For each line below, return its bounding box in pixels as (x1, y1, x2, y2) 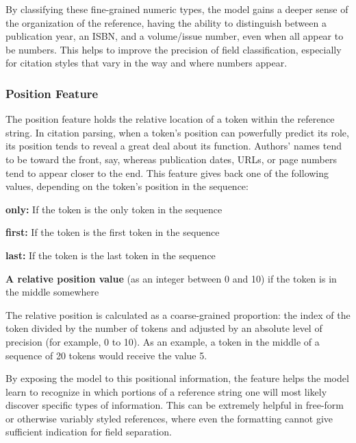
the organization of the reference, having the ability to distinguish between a (5, 15, 327, 29)
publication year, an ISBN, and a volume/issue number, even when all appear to (5, 29, 344, 43)
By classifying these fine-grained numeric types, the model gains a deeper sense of (5, 2, 348, 16)
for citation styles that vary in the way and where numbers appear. (5, 56, 288, 70)
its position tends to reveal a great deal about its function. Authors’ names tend (5, 139, 342, 153)
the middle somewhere (5, 285, 99, 299)
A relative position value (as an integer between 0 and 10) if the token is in (5, 271, 337, 285)
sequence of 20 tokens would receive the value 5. (5, 348, 207, 362)
